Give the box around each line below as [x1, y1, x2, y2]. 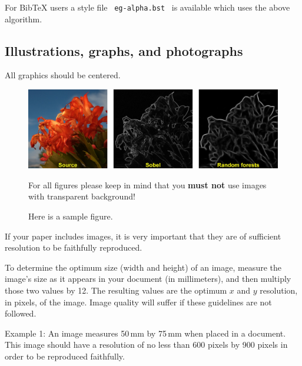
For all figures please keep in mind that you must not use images [28, 178, 267, 191]
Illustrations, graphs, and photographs [5, 41, 243, 59]
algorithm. [5, 12, 42, 25]
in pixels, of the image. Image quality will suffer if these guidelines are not [5, 295, 272, 308]
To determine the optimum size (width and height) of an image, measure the [5, 261, 281, 273]
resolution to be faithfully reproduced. [5, 241, 142, 254]
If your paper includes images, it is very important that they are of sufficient [5, 229, 281, 242]
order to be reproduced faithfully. [5, 350, 125, 362]
